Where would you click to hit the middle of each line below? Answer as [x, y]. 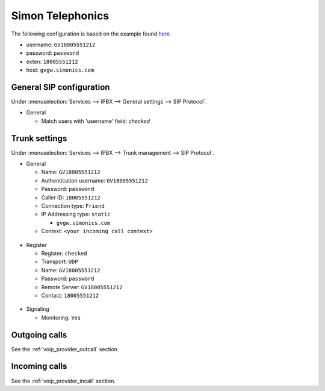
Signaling [38, 309]
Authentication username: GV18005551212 [95, 180]
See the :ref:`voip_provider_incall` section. [63, 381]
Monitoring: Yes [61, 317]
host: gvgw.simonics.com [60, 70]
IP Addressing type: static [76, 214]
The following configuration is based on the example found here [91, 34]
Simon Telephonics [60, 16]
